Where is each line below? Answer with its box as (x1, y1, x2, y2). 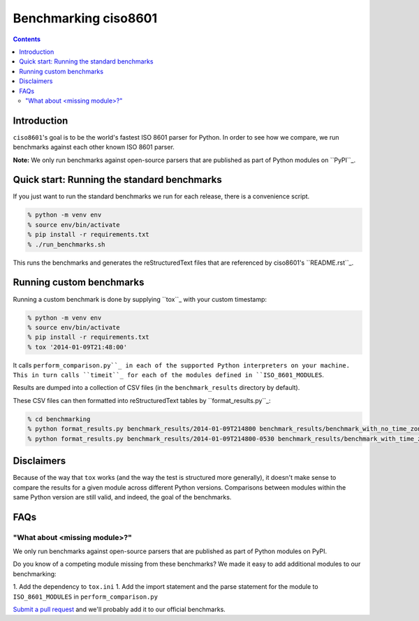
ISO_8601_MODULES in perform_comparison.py (13, 592, 159, 601)
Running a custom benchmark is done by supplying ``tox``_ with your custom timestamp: (13, 295, 267, 303)
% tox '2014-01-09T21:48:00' (27, 343, 128, 351)
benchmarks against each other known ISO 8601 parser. (13, 143, 175, 152)
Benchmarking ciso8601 (13, 10, 158, 26)
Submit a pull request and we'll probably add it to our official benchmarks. (13, 605, 226, 613)
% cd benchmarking (27, 415, 91, 423)
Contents (13, 35, 41, 43)
